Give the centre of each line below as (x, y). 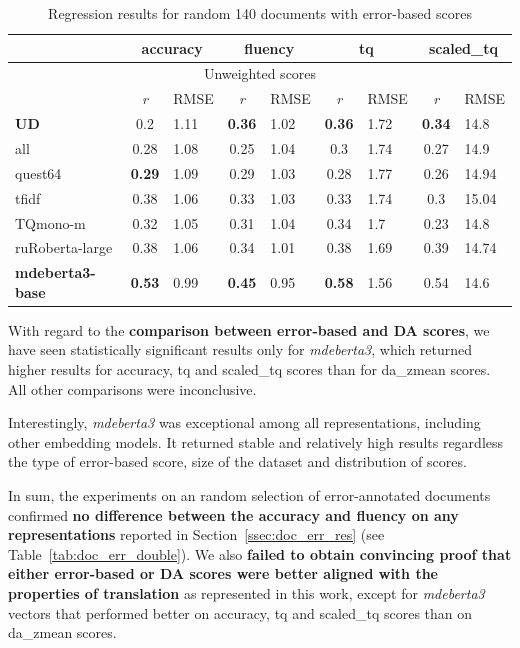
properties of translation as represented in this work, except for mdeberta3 (246, 593)
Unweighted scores (260, 73)
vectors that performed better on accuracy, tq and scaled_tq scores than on (240, 612)
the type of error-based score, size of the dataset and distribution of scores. (237, 461)
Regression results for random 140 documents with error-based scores (260, 13)
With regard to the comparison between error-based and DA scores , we (249, 329)
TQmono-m (50, 222)
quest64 (38, 172)
